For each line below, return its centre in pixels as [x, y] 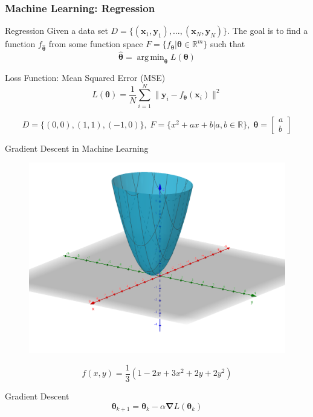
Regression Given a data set [56, 31]
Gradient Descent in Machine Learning [77, 148]
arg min [150, 58]
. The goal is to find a [268, 31]
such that [227, 44]
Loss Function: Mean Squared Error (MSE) [85, 77]
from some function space [96, 44]
